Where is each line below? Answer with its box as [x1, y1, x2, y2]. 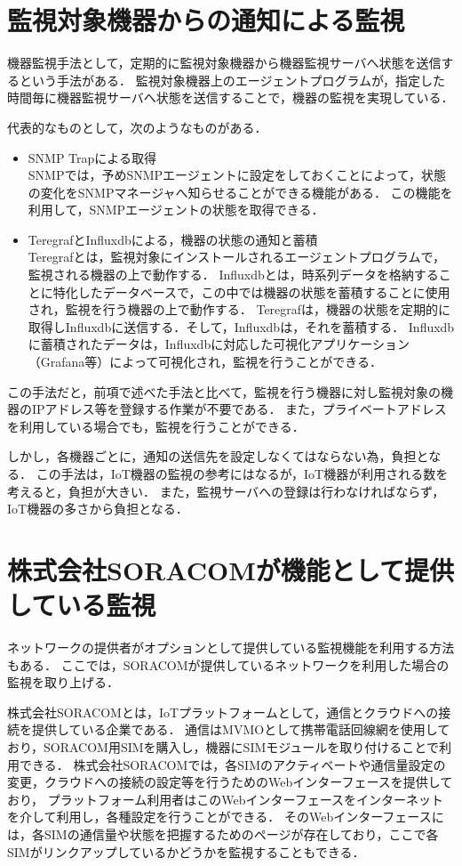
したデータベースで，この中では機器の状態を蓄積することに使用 [77, 282, 450, 301]
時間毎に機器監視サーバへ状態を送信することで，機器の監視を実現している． [7, 88, 454, 107]
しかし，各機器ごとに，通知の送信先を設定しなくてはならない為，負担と [7, 447, 429, 465]
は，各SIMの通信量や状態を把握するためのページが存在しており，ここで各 [7, 825, 439, 844]
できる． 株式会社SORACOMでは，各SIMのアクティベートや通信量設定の [19, 755, 446, 773]
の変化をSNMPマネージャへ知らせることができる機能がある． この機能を [28, 182, 453, 201]
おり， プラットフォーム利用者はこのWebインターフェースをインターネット [7, 789, 443, 808]
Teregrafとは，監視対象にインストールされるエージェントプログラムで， [28, 247, 445, 266]
